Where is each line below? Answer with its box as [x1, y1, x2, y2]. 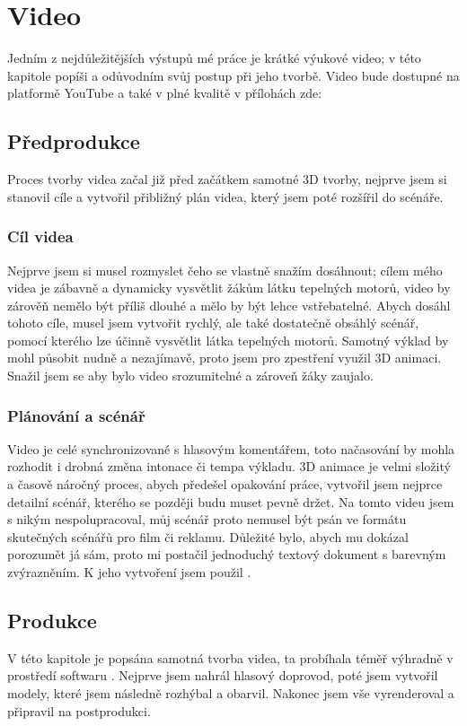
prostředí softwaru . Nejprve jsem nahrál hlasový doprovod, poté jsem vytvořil [7, 666, 438, 685]
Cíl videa [7, 225, 74, 248]
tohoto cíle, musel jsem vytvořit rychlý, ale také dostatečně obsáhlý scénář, [7, 313, 419, 332]
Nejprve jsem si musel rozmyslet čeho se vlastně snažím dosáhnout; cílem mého [7, 260, 443, 279]
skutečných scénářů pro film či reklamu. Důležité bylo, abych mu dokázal [7, 527, 409, 546]
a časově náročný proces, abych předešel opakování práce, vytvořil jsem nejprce [7, 475, 443, 494]
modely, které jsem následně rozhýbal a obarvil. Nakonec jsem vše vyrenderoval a [7, 684, 454, 703]
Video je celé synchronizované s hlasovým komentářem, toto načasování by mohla [7, 439, 455, 458]
